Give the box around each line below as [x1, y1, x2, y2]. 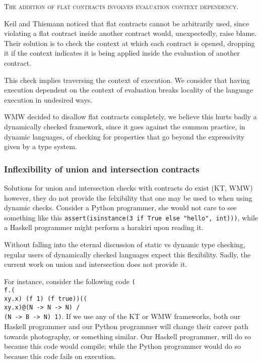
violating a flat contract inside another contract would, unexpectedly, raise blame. [4, 28, 257, 38]
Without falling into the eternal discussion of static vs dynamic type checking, [4, 239, 245, 249]
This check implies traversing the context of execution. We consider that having [4, 74, 250, 85]
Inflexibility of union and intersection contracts [4, 162, 200, 175]
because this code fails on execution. [4, 350, 116, 361]
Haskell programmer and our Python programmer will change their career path [4, 321, 248, 332]
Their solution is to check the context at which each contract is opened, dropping [4, 37, 255, 48]
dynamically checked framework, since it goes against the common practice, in [4, 121, 245, 131]
